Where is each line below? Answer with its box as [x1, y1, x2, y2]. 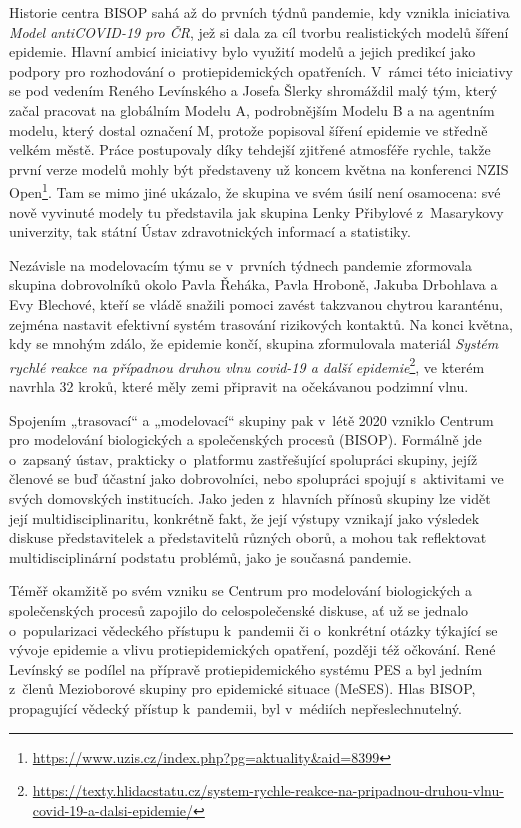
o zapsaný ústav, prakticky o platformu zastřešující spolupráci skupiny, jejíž [9, 448, 478, 469]
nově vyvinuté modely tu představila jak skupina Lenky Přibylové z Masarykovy [9, 201, 504, 222]
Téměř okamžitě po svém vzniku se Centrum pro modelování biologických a [9, 580, 472, 601]
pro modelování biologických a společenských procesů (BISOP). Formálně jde [9, 429, 482, 450]
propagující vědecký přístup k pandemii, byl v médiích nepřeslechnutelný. [9, 697, 462, 718]
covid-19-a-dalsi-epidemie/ [32, 799, 194, 820]
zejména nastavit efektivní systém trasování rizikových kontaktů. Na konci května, [9, 313, 513, 334]
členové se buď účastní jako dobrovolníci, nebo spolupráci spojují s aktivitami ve [9, 468, 504, 489]
